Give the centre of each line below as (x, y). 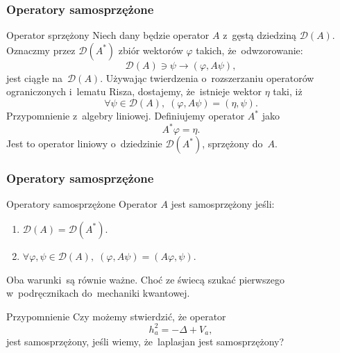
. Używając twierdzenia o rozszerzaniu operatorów (207, 77)
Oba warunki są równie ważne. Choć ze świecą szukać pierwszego (145, 279)
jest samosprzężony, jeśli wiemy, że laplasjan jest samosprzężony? (145, 342)
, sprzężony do (232, 143)
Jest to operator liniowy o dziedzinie (84, 143)
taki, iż (288, 91)
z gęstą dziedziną (260, 35)
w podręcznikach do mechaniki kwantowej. (98, 293)
